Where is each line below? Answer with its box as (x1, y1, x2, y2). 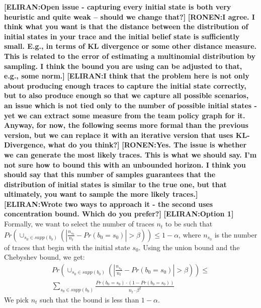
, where (179, 229, 201, 240)
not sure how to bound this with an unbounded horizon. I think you (4, 159, 246, 170)
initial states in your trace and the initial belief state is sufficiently (4, 31, 240, 41)
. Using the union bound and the (138, 242, 240, 252)
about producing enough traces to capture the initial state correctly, (4, 80, 246, 91)
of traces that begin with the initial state (4, 242, 130, 252)
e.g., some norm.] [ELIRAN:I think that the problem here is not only (4, 70, 249, 81)
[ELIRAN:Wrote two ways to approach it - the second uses (4, 198, 213, 209)
